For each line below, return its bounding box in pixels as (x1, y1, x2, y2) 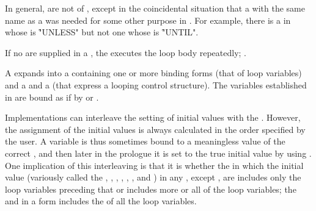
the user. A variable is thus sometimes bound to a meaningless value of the (5, 135, 285, 148)
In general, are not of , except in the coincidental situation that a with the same (5, 2, 305, 14)
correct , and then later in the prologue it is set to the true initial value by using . (5, 146, 312, 159)
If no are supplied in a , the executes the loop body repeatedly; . (5, 46, 246, 59)
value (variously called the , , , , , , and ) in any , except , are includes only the (5, 171, 301, 184)
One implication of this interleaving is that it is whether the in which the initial (5, 159, 304, 171)
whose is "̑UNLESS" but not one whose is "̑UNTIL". (5, 26, 199, 38)
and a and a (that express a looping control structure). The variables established (5, 78, 307, 91)
